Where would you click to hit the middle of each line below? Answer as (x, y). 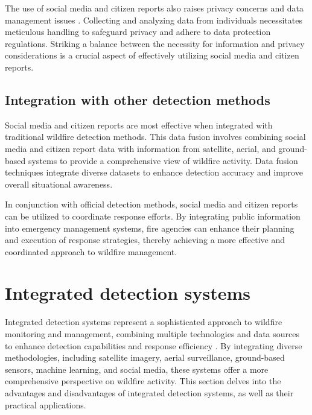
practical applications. (46, 404)
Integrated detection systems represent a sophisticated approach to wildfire (144, 322)
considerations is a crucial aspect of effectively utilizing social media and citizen (152, 55)
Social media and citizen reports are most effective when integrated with (139, 125)
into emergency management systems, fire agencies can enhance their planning (150, 228)
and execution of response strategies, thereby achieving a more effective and (145, 240)
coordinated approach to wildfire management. (91, 251)
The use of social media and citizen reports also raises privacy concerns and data (154, 8)
